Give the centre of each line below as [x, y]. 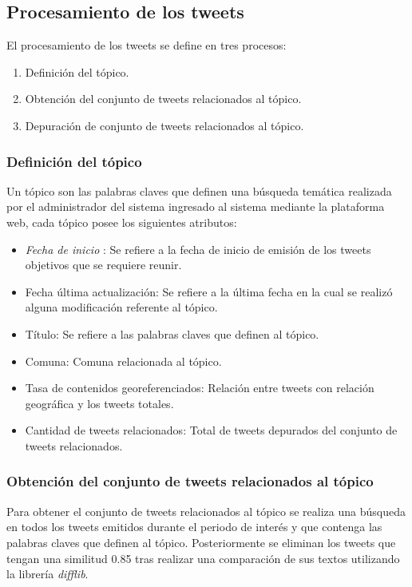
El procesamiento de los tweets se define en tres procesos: [147, 45]
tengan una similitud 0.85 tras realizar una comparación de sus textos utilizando [203, 558]
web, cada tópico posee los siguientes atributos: [122, 222]
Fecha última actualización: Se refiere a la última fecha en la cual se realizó [209, 291]
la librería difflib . [48, 574]
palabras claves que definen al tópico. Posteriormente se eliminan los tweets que [201, 542]
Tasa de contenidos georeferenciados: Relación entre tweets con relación [200, 388]
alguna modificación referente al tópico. [121, 307]
